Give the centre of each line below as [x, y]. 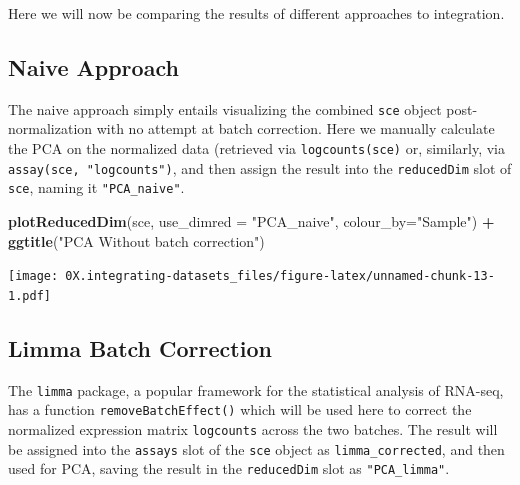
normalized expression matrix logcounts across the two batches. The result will [253, 429]
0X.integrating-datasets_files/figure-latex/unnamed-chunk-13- [280, 276]
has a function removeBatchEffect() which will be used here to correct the [240, 409]
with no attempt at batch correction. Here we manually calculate [295, 128]
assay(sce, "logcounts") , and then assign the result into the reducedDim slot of [260, 167]
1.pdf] [29, 295]
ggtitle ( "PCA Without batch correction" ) [136, 240]
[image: [33, 276]
